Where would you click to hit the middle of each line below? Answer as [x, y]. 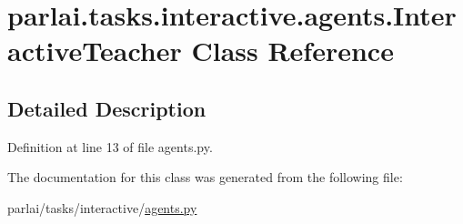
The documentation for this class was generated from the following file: [205, 177]
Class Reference [292, 51]
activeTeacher [95, 51]
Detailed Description [107, 108]
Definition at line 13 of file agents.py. [110, 146]
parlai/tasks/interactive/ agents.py [102, 207]
